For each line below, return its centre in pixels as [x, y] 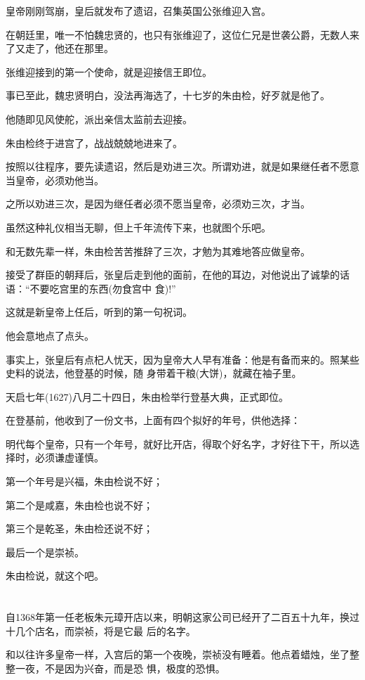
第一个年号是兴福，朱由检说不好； [84, 481]
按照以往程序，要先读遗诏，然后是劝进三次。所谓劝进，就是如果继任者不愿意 [182, 166]
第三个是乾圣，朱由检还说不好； [79, 528]
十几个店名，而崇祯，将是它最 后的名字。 [101, 630]
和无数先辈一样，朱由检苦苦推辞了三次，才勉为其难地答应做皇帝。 [158, 251]
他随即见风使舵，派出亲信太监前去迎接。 [99, 118]
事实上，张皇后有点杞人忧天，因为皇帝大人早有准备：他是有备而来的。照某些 [182, 359]
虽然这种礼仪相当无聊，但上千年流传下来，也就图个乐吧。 [138, 227]
